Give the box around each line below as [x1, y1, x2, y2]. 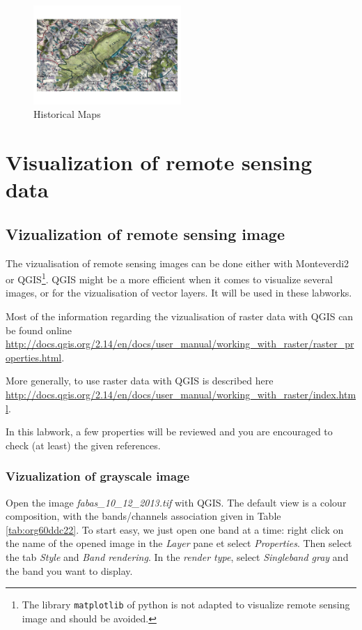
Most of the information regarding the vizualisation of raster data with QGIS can [6, 309, 354, 323]
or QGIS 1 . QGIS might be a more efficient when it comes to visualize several [6, 270, 333, 286]
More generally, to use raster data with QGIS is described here [6, 373, 274, 388]
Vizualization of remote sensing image [6, 223, 285, 244]
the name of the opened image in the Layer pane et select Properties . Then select [6, 536, 352, 550]
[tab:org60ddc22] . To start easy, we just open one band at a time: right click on [6, 522, 344, 537]
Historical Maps [33, 107, 101, 121]
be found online [6, 322, 72, 337]
